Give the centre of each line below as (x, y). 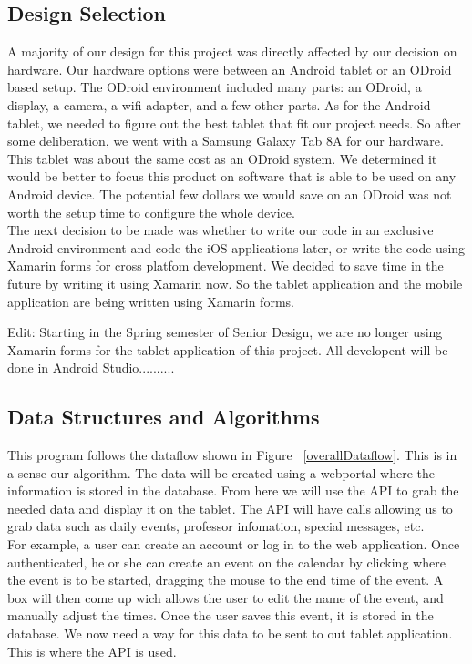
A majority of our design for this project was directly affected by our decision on (232, 51)
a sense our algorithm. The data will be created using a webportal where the (221, 472)
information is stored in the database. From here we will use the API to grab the (233, 490)
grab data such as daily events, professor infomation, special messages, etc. (216, 526)
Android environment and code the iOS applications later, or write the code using (236, 247)
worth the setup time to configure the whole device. (151, 212)
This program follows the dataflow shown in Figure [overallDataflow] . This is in (232, 455)
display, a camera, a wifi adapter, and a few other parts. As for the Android (219, 104)
